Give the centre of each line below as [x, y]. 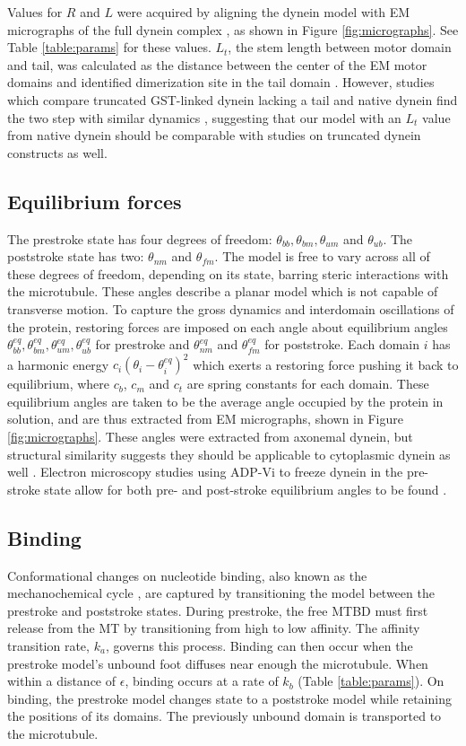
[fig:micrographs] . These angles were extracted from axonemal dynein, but [210, 436]
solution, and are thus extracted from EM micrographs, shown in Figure [205, 419]
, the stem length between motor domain [340, 47]
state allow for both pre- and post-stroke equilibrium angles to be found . [246, 489]
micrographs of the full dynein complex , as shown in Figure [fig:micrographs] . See [233, 29]
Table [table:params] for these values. [109, 47]
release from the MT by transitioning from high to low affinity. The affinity [214, 628]
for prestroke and [142, 344]
